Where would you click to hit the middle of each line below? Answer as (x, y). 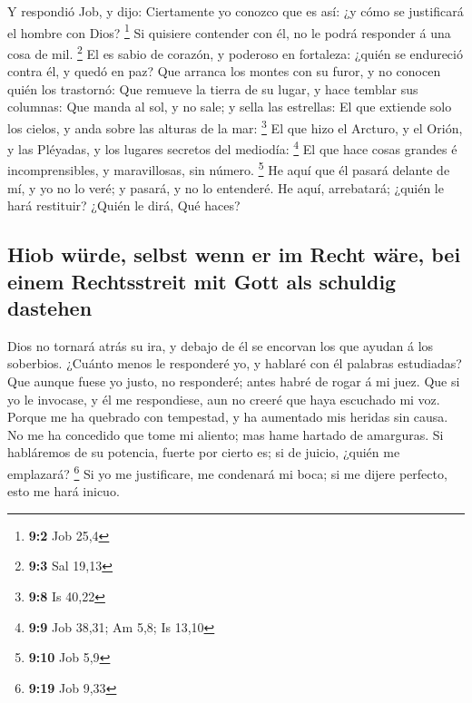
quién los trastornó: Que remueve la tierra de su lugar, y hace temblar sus (213, 88)
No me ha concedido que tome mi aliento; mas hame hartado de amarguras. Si (226, 434)
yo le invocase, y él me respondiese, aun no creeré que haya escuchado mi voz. (224, 399)
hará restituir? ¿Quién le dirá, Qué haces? (124, 205)
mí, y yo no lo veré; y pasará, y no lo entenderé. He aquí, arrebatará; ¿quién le (226, 187)
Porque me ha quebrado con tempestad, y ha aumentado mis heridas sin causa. (228, 417)
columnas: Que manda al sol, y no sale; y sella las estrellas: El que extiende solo (230, 107)
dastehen (50, 307)
